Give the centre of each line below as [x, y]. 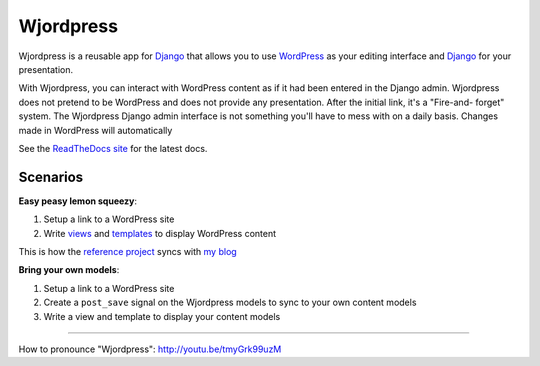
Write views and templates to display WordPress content [160, 233]
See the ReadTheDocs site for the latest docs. [113, 148]
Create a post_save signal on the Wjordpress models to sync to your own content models [230, 302]
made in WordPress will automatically [95, 130]
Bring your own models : [69, 270]
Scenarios [51, 176]
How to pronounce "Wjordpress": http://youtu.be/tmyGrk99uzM [150, 349]
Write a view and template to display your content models [162, 316]
